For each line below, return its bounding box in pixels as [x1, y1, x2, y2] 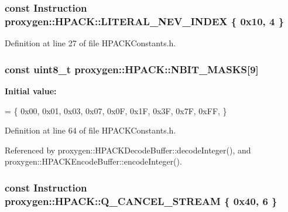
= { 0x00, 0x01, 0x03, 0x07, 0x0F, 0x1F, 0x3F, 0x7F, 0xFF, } [5, 104, 227, 117]
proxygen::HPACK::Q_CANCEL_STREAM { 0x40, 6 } [5, 193, 277, 208]
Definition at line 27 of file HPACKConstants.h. [5, 37, 176, 49]
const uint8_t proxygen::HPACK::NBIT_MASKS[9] [5, 61, 259, 76]
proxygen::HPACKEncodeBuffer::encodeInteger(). [5, 155, 182, 167]
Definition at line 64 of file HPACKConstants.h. [5, 124, 176, 136]
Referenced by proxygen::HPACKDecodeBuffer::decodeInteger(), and [5, 143, 251, 156]
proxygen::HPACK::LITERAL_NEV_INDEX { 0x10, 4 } [5, 13, 284, 28]
